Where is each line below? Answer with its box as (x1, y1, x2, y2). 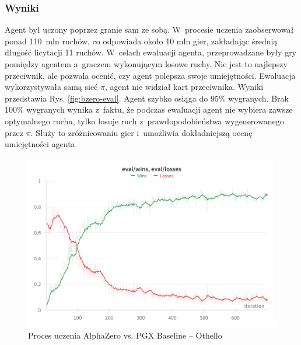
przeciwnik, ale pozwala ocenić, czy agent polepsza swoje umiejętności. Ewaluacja (5, 69, 296, 81)
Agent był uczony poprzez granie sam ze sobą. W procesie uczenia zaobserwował (5, 23, 294, 36)
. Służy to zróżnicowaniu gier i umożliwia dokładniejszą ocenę (30, 126, 253, 138)
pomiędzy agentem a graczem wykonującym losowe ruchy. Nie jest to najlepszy (5, 58, 288, 69)
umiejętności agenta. (5, 138, 78, 150)
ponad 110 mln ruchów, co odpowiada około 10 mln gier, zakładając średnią (5, 34, 278, 47)
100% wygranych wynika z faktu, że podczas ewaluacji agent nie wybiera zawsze (5, 103, 293, 116)
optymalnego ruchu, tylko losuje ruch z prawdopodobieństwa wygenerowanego (5, 114, 284, 127)
